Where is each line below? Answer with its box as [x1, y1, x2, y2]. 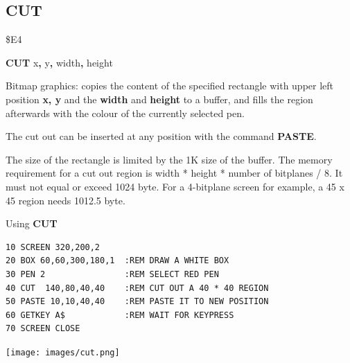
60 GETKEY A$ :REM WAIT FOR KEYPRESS [6, 310, 234, 320]
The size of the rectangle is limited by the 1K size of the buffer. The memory [6, 152, 333, 166]
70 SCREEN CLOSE [6, 324, 80, 334]
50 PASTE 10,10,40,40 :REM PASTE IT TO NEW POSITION [6, 296, 269, 307]
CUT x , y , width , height [6, 55, 113, 69]
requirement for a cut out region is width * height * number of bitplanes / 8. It [6, 166, 343, 180]
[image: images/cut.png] [6, 347, 120, 357]
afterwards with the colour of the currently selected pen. [6, 105, 245, 120]
